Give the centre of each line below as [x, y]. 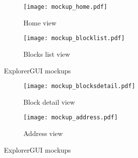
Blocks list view [47, 54]
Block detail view [49, 102]
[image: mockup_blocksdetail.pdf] [79, 86]
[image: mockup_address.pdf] [71, 118]
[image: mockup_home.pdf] [65, 7]
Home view [40, 22]
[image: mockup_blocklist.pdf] [74, 38]
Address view [43, 133]
